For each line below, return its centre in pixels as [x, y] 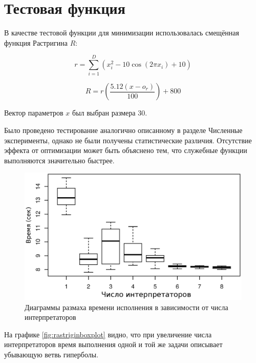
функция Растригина [36, 42]
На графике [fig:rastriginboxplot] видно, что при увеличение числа [108, 334]
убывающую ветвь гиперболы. [51, 354]
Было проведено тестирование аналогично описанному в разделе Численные [123, 130]
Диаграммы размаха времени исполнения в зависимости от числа [126, 307]
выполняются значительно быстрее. [59, 160]
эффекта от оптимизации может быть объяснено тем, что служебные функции [126, 150]
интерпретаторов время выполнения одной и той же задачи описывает [113, 344]
